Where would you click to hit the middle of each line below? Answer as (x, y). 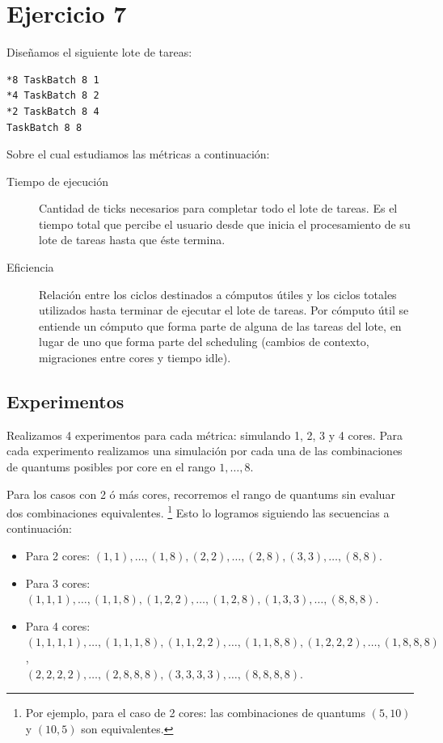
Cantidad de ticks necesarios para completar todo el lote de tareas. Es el (218, 208)
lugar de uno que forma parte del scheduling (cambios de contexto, (204, 342)
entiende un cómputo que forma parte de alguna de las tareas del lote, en (220, 325)
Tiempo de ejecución (57, 181)
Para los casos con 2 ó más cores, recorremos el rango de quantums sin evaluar (201, 494)
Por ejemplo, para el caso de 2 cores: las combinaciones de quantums (196, 713)
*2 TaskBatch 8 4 (53, 111)
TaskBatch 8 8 (44, 127)
